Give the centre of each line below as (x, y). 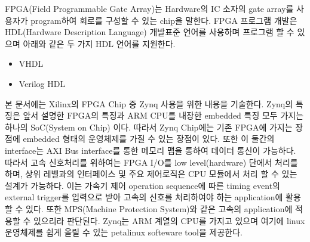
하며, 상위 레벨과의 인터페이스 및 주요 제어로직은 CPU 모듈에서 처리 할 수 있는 (151, 174)
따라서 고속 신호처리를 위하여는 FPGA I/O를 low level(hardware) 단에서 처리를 (151, 162)
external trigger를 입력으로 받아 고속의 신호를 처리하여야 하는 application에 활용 (153, 197)
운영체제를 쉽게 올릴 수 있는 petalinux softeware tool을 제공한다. (124, 232)
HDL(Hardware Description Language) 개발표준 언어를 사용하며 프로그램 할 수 (150, 32)
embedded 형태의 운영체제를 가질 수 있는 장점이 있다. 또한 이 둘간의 (149, 139)
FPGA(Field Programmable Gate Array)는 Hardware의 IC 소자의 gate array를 (149, 8)
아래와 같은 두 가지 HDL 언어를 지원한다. (99, 43)
